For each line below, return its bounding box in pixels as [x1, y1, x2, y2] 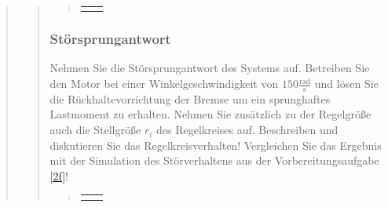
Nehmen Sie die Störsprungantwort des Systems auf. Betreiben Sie [49, 60, 370, 76]
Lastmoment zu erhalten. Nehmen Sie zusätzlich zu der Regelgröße [49, 106, 372, 122]
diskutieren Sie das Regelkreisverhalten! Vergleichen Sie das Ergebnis [49, 136, 382, 153]
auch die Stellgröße [49, 122, 141, 138]
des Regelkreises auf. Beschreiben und [156, 122, 339, 138]
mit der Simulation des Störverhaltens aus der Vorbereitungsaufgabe [49, 152, 379, 169]
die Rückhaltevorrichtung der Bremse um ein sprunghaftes [49, 90, 331, 107]
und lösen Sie [314, 75, 379, 92]
